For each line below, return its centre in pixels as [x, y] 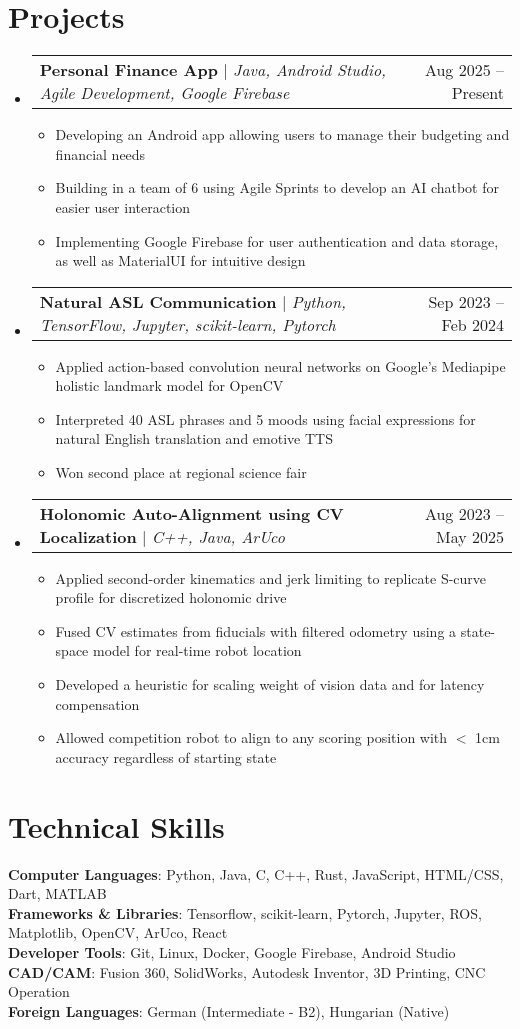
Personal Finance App [128, 70]
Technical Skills [116, 825]
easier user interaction [123, 206]
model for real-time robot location [197, 650]
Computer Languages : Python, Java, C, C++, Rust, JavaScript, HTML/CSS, [256, 873]
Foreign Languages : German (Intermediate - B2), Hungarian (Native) [229, 1010]
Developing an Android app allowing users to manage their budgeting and [282, 134]
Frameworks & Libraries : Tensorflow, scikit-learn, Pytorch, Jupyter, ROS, [245, 912]
